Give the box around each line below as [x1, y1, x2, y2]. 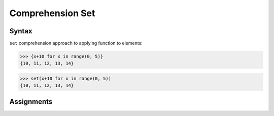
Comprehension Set [9, 8, 95, 19]
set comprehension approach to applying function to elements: [9, 40, 143, 46]
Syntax [9, 27, 32, 35]
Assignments [9, 97, 53, 106]
